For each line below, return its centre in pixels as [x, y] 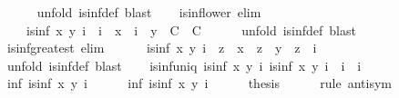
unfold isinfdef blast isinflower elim [149, 12]
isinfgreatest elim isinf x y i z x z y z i [162, 48]
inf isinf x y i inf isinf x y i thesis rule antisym [199, 83]
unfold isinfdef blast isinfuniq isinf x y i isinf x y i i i [184, 65]
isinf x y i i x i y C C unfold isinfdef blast [191, 29]
